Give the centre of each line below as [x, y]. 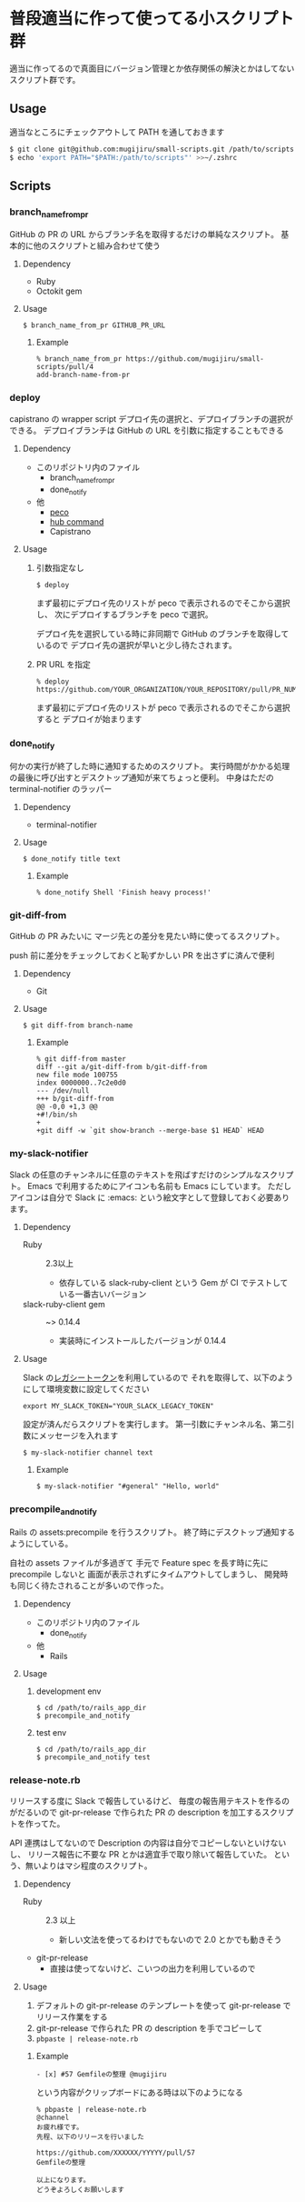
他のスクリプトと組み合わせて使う [97, 245]
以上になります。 [63, 2180]
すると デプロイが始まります [89, 719]
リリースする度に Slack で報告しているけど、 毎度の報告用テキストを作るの [150, 1801]
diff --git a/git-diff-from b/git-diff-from [122, 1067]
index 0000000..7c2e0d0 [81, 1083]
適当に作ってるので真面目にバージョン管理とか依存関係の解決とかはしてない [152, 68]
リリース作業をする [72, 2017]
